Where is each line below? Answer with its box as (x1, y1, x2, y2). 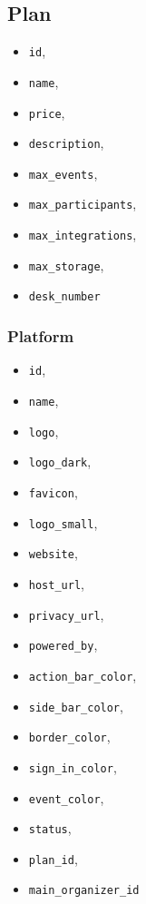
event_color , (28, 788, 104, 807)
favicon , (28, 482, 78, 501)
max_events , (28, 163, 98, 182)
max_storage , (28, 255, 104, 274)
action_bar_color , (28, 665, 137, 684)
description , (28, 133, 104, 152)
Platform (7, 325, 74, 348)
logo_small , (28, 513, 98, 532)
